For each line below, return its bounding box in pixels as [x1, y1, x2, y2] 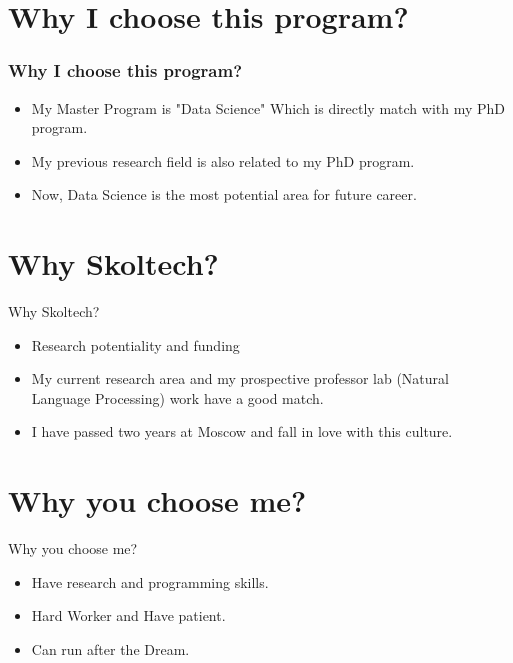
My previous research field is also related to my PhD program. [31, 150, 415, 171]
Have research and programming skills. [31, 571, 269, 592]
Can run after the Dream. [31, 638, 190, 659]
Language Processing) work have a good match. [31, 387, 324, 408]
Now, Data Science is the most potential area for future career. [31, 184, 417, 205]
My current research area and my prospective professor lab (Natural [31, 368, 449, 389]
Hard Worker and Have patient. [31, 605, 226, 626]
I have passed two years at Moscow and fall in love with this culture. [31, 421, 453, 442]
